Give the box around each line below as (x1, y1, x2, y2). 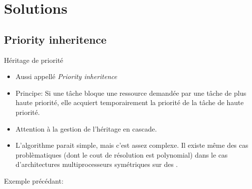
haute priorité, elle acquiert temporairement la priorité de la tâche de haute (15, 97, 244, 108)
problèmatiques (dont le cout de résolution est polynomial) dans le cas (15, 149, 228, 160)
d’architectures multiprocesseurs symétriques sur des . (15, 159, 178, 169)
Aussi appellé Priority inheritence (15, 71, 117, 81)
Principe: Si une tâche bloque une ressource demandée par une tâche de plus (15, 87, 247, 98)
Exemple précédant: (4, 175, 63, 186)
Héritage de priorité (4, 54, 63, 65)
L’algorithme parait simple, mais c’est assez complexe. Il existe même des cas (15, 140, 249, 150)
